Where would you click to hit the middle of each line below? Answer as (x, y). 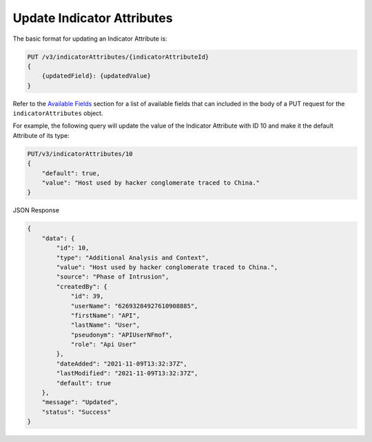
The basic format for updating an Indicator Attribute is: (90, 39)
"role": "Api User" (104, 344)
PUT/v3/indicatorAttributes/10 (80, 154)
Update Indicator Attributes (93, 18)
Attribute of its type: (41, 135)
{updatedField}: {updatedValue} (96, 76)
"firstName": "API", (105, 315)
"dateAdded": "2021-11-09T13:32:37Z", (122, 363)
